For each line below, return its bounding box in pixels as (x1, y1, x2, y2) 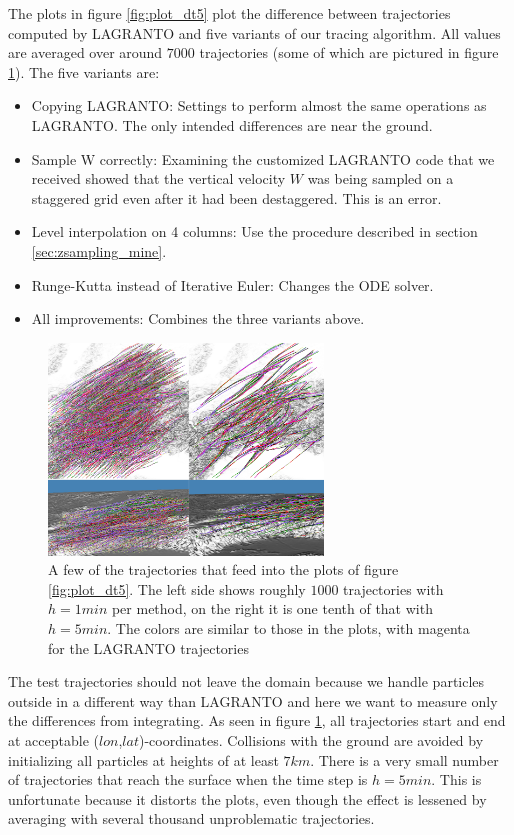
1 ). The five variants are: (8, 61, 160, 82)
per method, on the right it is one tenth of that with (111, 598, 433, 619)
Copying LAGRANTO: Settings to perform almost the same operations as (31, 95, 487, 116)
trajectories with (343, 578, 444, 599)
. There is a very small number (310, 749, 499, 770)
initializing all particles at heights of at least (8, 749, 279, 770)
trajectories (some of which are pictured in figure (199, 42, 499, 63)
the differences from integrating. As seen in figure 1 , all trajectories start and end (8, 710, 506, 731)
